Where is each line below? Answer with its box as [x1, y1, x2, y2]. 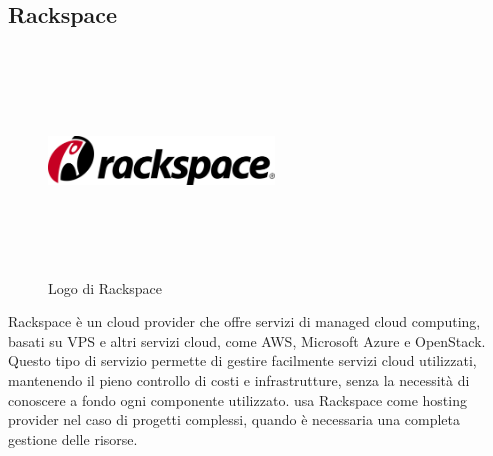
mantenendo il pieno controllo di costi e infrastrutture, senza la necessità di [8, 369, 470, 390]
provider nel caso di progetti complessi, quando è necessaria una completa [8, 409, 461, 430]
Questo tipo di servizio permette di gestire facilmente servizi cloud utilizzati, [8, 350, 477, 371]
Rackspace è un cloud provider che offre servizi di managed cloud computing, [8, 311, 481, 332]
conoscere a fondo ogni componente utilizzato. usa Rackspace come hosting [8, 389, 467, 410]
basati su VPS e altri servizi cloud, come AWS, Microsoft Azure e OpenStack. [8, 330, 486, 351]
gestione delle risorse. [8, 428, 138, 449]
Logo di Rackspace [48, 277, 163, 298]
